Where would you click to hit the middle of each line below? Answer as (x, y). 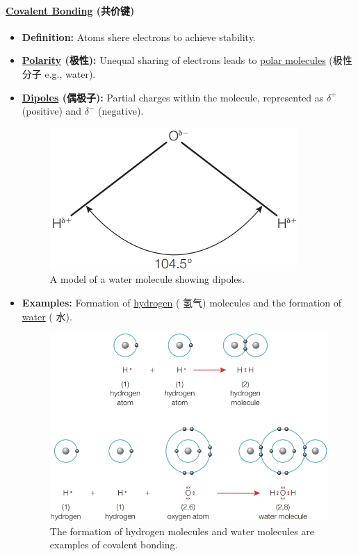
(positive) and (52, 111)
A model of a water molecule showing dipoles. (147, 279)
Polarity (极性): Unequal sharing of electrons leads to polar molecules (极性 (187, 60)
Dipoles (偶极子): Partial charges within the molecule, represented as (173, 97)
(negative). (121, 111)
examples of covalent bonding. (114, 545)
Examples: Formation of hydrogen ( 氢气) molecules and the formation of (182, 302)
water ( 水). (47, 316)
